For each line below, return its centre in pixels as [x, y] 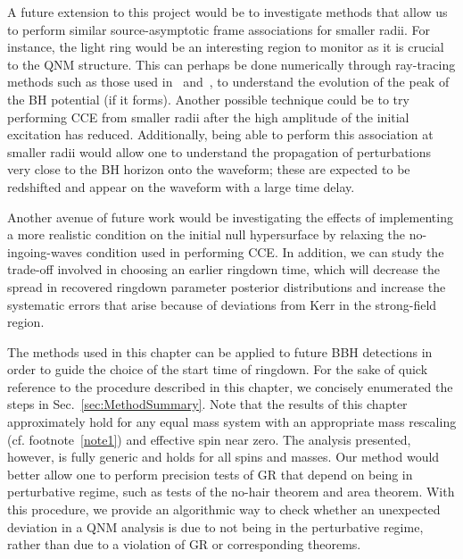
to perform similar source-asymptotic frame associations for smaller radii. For [219, 29]
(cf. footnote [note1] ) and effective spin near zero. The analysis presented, [209, 439]
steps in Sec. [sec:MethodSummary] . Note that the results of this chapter [207, 404]
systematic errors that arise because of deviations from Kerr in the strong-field [222, 304]
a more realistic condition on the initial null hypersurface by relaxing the [207, 234]
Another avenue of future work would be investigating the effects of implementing [230, 217]
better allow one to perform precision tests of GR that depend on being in [210, 474]
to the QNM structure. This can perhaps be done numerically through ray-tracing [231, 64]
